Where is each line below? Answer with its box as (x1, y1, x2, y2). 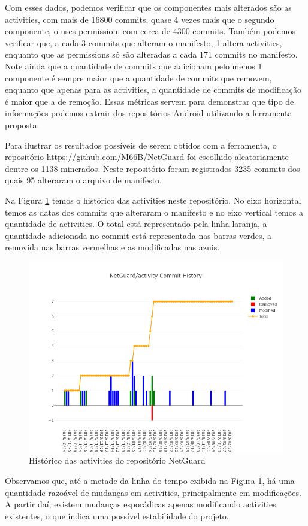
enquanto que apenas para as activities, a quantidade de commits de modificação (5, 83, 301, 96)
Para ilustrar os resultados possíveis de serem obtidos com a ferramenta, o (5, 138, 277, 151)
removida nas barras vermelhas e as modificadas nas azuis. (5, 241, 220, 253)
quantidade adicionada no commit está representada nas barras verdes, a (5, 229, 272, 241)
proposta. (5, 118, 40, 131)
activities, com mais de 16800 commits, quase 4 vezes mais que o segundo (5, 13, 274, 25)
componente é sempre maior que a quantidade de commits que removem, (5, 71, 272, 84)
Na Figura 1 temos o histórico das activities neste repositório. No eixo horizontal (5, 194, 301, 206)
